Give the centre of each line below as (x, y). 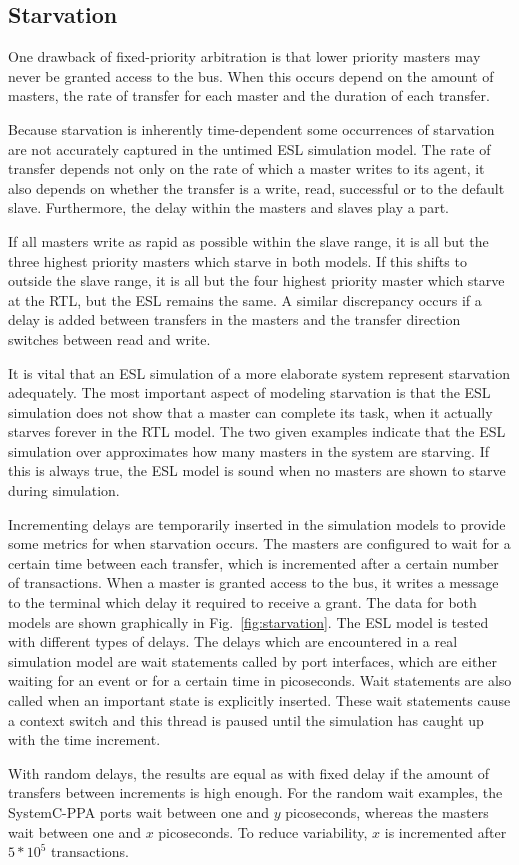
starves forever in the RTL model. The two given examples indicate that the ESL (257, 431)
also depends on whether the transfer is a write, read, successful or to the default (256, 187)
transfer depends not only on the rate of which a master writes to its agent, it (246, 168)
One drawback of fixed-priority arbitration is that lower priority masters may (244, 56)
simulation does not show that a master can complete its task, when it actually (250, 411)
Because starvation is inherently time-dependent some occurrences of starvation (251, 128)
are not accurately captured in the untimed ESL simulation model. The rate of (249, 148)
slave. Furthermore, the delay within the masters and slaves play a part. (228, 207)
